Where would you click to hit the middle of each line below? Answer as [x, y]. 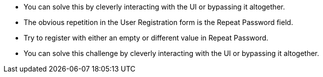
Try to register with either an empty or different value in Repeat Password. [146, 38]
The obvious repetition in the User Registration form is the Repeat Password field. [158, 22]
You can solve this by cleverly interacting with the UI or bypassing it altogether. [154, 7]
